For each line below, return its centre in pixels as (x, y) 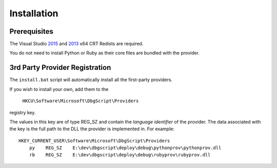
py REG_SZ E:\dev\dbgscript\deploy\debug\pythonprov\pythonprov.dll (125, 148)
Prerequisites (31, 31)
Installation (34, 13)
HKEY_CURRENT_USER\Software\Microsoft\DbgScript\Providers (94, 141)
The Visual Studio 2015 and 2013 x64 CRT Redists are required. (76, 44)
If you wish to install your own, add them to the (59, 89)
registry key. (23, 112)
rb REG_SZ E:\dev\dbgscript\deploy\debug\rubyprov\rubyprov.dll (120, 155)
